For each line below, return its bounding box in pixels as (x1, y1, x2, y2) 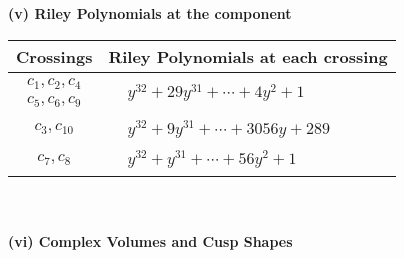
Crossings (16, 44, 93, 68)
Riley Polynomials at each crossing (108, 44, 388, 68)
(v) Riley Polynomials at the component (8, 3, 292, 23)
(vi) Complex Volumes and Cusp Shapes (8, 230, 293, 251)
